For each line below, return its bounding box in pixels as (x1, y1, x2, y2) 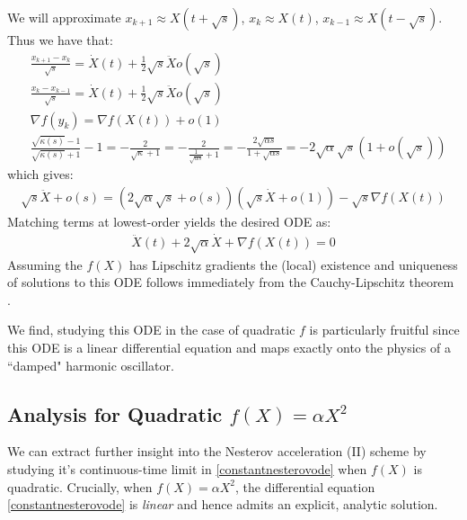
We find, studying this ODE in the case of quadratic (7, 320, 295, 339)
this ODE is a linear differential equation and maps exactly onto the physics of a (7, 337, 451, 356)
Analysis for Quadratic (7, 399, 223, 427)
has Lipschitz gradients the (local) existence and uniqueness (129, 255, 458, 273)
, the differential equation (235, 477, 375, 496)
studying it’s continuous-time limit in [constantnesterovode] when (7, 459, 367, 478)
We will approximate (7, 8, 121, 26)
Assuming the (7, 255, 83, 273)
